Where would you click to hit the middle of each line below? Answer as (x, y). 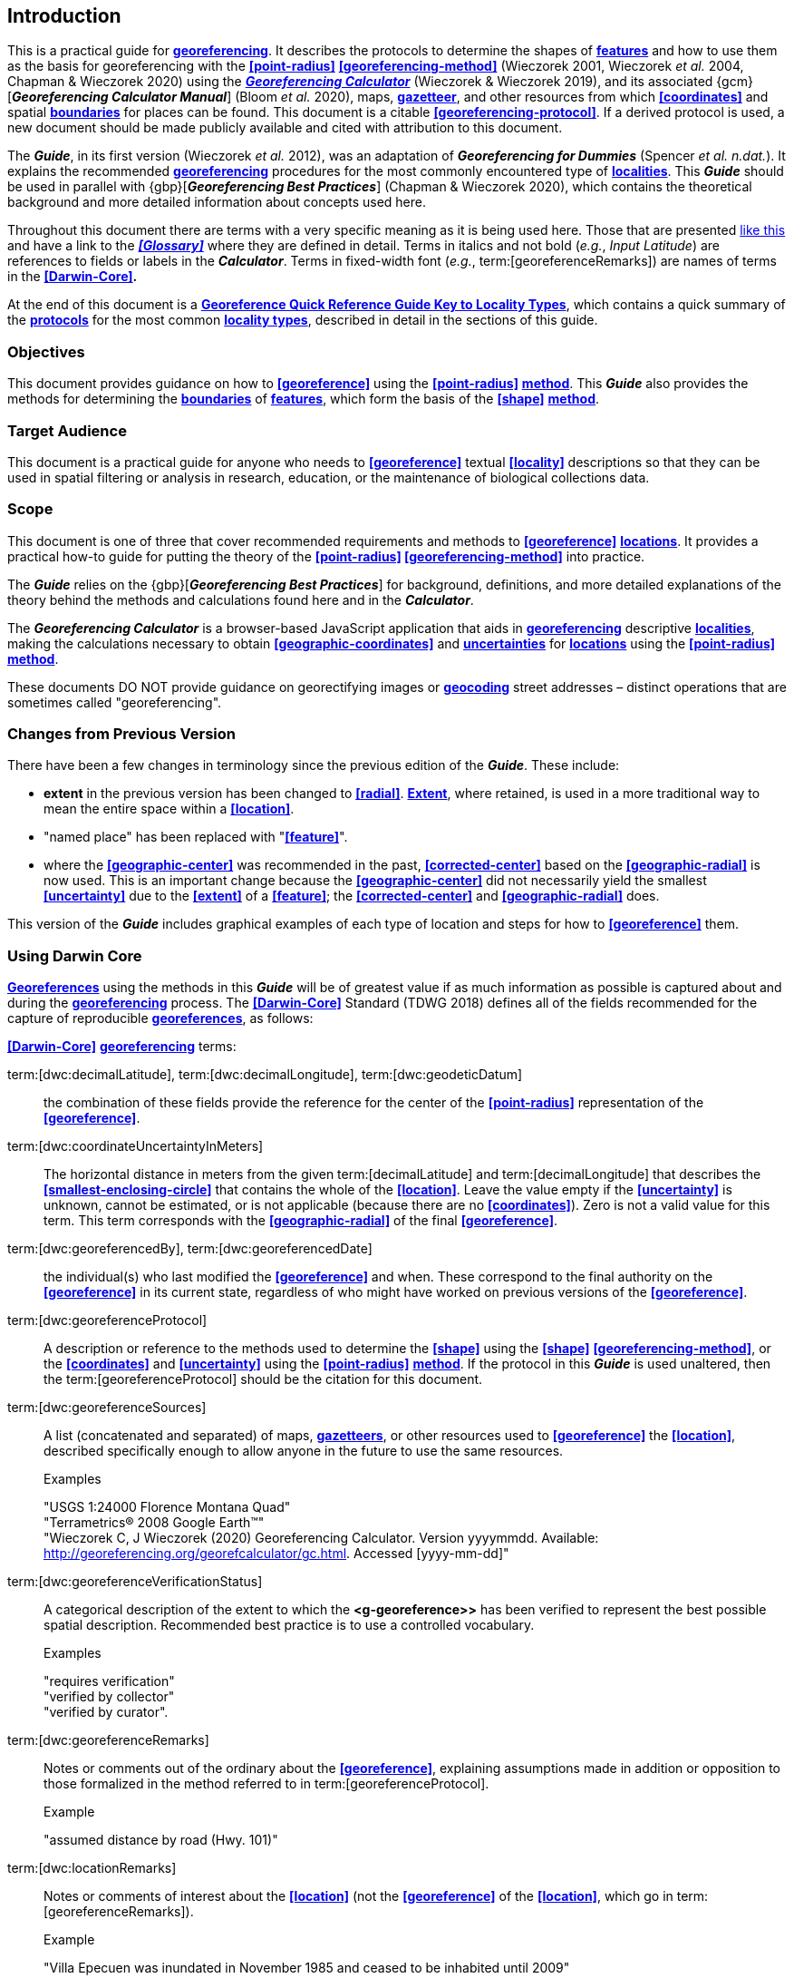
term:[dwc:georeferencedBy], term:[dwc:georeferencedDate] (190, 1249)
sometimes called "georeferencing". (115, 702)
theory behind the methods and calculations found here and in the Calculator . (241, 599)
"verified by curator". (106, 1712)
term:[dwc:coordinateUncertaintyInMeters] (136, 1146)
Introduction (64, 16)
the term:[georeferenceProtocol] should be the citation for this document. (263, 1379)
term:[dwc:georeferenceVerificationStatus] (135, 1582)
